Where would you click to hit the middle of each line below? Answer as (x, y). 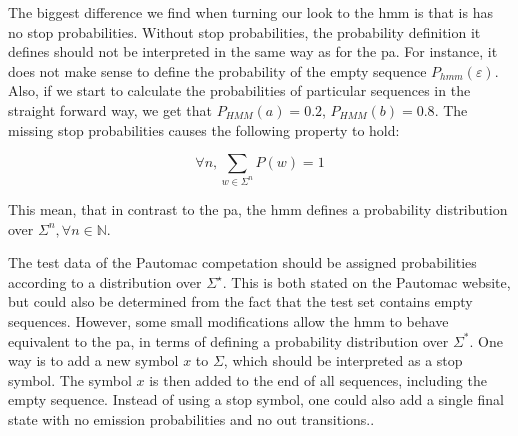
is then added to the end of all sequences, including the (318, 379)
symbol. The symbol (70, 379)
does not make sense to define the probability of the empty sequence (217, 70)
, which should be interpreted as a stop (343, 360)
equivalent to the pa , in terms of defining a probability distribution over (228, 340)
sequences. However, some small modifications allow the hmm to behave (228, 321)
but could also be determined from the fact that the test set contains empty (240, 301)
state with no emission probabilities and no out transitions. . (191, 418)
